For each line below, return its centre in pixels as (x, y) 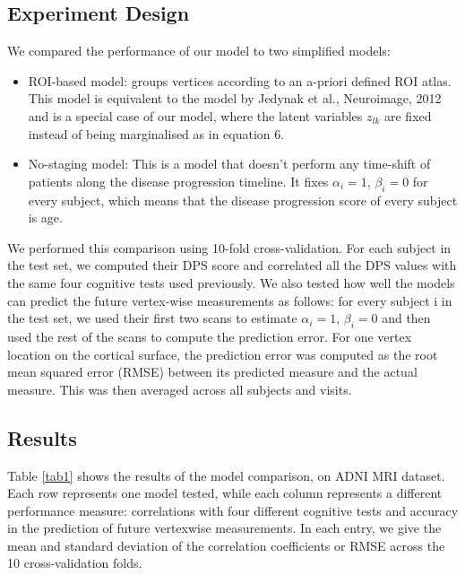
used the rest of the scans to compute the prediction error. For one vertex (210, 336)
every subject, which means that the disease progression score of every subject (243, 200)
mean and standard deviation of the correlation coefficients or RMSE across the (226, 545)
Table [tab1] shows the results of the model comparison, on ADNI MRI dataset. (226, 475)
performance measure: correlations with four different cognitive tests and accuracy (233, 510)
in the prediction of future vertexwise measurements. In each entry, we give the (224, 528)
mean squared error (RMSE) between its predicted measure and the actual (212, 372)
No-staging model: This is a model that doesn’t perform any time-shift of (229, 164)
